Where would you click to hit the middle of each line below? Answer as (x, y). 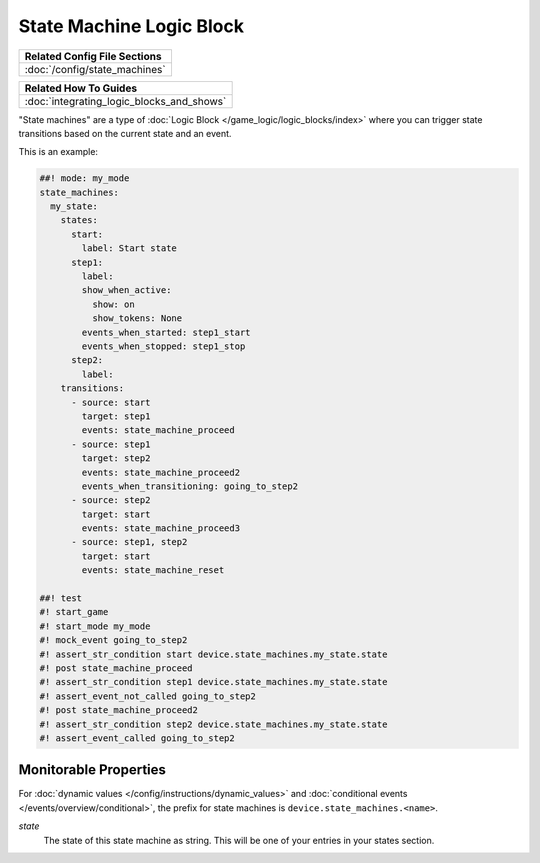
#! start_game (74, 612)
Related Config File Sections (93, 56)
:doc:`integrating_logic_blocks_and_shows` (125, 101)
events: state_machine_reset (153, 570)
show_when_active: (126, 290)
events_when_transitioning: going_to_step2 (190, 486)
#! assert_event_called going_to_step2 (137, 738)
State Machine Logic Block (131, 26)
